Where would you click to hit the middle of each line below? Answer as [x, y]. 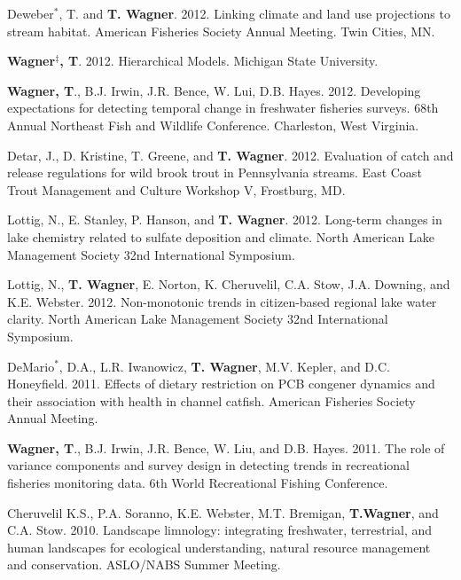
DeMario [31, 366]
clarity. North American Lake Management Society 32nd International [198, 319]
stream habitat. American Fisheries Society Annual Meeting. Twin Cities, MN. [221, 31]
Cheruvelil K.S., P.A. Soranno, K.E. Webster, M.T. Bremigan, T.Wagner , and [223, 512]
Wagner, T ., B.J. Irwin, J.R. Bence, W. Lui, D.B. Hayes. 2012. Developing [214, 90]
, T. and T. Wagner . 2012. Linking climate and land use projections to [254, 13]
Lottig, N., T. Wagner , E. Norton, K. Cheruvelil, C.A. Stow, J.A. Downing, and [229, 284]
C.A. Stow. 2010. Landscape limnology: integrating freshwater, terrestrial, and [220, 530]
